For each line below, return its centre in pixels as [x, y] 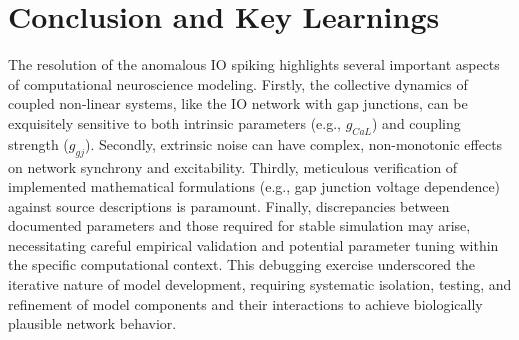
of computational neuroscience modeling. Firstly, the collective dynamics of [238, 83]
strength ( [38, 143]
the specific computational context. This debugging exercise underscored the [242, 264]
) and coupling [416, 122]
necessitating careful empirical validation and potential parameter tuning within [253, 244]
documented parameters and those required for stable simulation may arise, [239, 225]
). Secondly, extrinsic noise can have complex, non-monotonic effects [294, 143]
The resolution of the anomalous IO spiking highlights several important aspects [254, 64]
